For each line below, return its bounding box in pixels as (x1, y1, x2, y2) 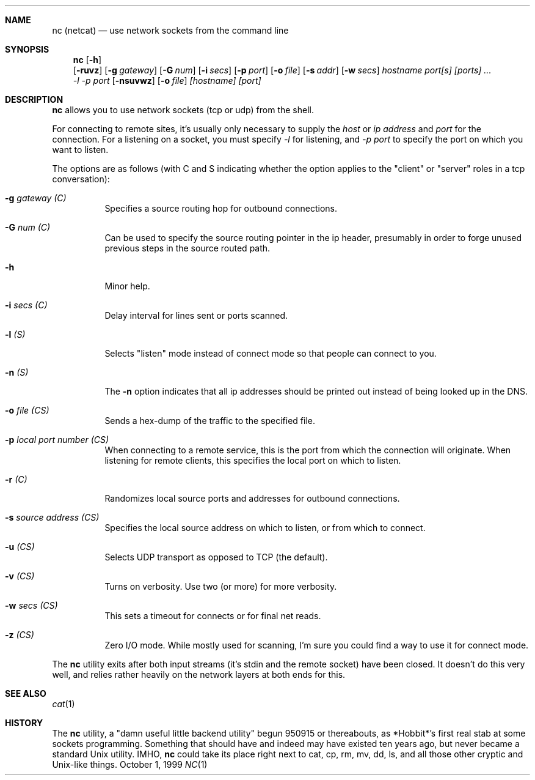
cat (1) (52, 699, 75, 709)
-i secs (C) (5, 300, 48, 310)
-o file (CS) (5, 405, 49, 415)
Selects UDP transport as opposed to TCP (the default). (104, 552, 328, 562)
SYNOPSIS (5, 44, 49, 54)
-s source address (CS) (5, 512, 100, 522)
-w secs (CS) (5, 600, 58, 611)
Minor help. (104, 281, 150, 291)
